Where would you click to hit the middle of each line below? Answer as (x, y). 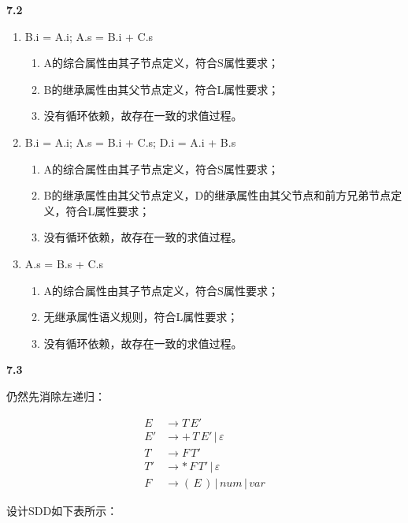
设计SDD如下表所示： (62, 510)
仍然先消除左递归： (56, 396)
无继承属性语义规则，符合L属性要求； (141, 317)
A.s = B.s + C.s (64, 263)
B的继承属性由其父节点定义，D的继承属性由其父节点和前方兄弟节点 (217, 195)
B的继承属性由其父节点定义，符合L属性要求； (161, 89)
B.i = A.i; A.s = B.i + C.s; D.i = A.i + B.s (130, 142)
